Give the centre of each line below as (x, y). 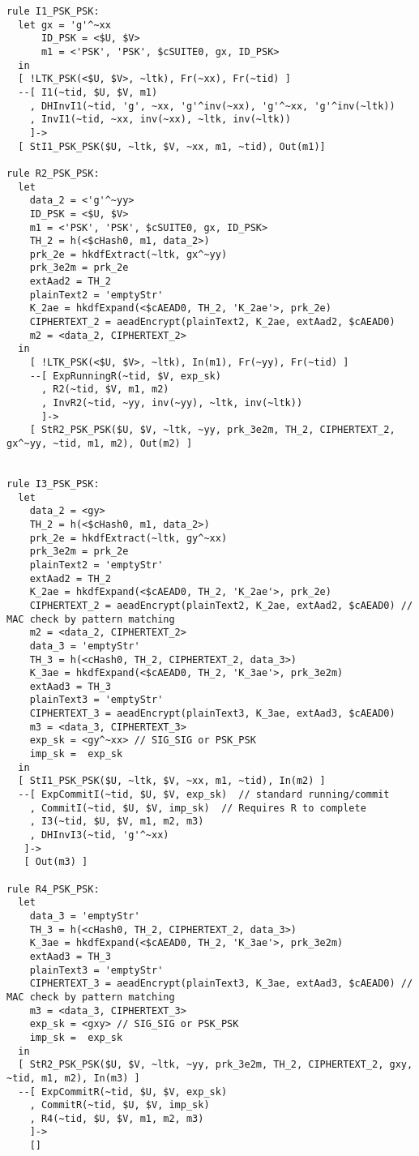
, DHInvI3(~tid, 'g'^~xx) (99, 835)
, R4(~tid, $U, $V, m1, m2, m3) (117, 1118)
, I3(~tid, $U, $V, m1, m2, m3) (117, 822)
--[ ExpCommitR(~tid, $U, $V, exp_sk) (123, 1092)
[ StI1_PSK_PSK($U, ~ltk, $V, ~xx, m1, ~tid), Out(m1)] (172, 146)
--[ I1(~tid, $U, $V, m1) (88, 92)
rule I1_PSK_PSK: (53, 11)
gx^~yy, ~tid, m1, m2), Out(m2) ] (100, 443)
